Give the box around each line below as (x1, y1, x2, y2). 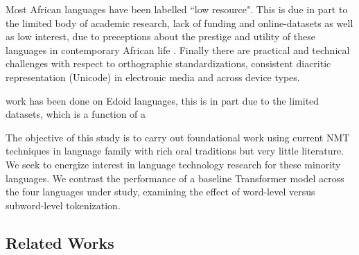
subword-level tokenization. (6, 197, 121, 212)
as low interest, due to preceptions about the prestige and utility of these (6, 29, 315, 44)
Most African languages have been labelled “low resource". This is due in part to (6, 2, 348, 16)
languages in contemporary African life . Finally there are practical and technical (6, 42, 350, 57)
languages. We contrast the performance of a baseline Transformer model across (6, 170, 344, 185)
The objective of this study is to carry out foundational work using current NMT (6, 130, 350, 144)
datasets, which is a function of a (6, 107, 146, 121)
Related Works (6, 231, 114, 253)
